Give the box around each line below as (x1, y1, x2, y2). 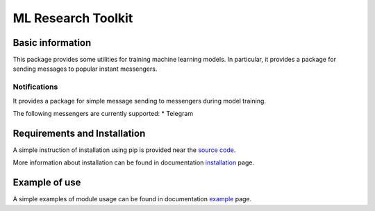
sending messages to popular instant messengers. (12, 65, 158, 73)
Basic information (12, 37, 92, 49)
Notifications (12, 82, 58, 92)
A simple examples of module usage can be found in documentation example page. (12, 195, 252, 203)
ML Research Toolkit (12, 10, 133, 26)
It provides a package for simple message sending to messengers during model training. (12, 96, 267, 105)
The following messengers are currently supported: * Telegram (12, 109, 194, 117)
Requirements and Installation (12, 127, 146, 139)
